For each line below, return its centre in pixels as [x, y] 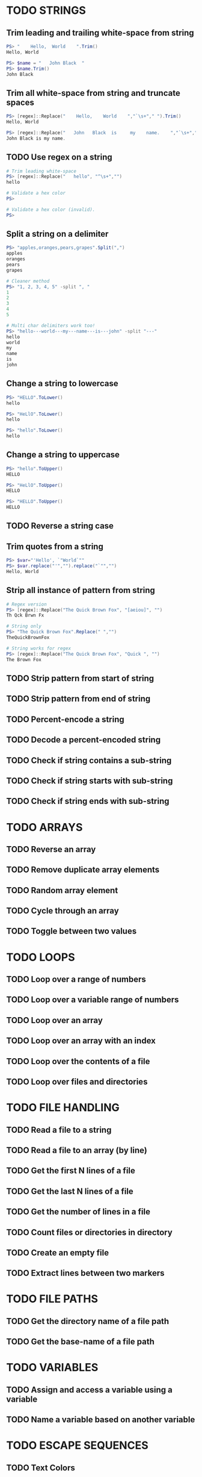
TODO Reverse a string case [60, 526]
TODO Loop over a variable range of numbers [93, 1000]
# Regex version [26, 604]
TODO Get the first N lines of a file [71, 1171]
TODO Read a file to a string [59, 1130]
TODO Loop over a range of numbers [76, 980]
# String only [24, 626]
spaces [20, 102]
